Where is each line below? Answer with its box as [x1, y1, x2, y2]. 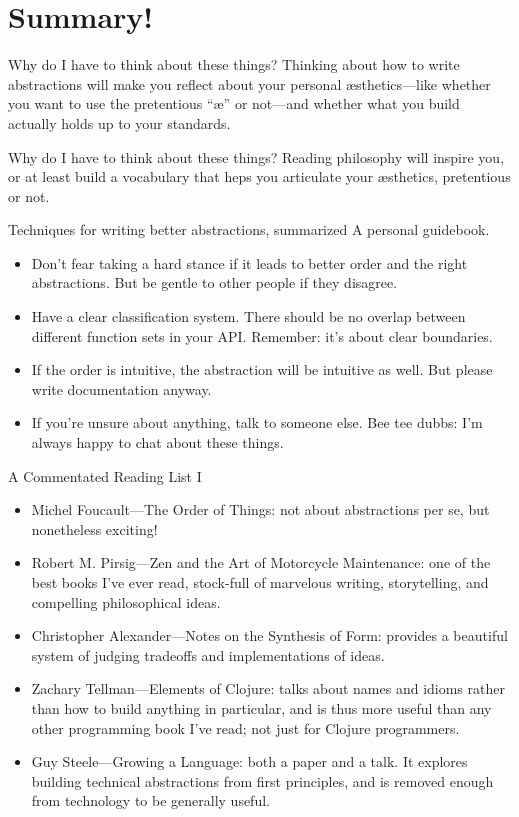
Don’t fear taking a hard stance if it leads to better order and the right [31, 252, 468, 273]
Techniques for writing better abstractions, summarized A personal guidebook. [8, 219, 490, 240]
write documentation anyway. [31, 378, 212, 399]
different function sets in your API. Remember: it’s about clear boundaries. [31, 325, 493, 346]
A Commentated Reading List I [8, 465, 202, 486]
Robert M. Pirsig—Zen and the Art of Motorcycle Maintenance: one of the [31, 552, 491, 573]
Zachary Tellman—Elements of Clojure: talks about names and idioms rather [31, 678, 505, 699]
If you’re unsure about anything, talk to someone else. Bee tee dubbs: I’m [31, 412, 483, 433]
